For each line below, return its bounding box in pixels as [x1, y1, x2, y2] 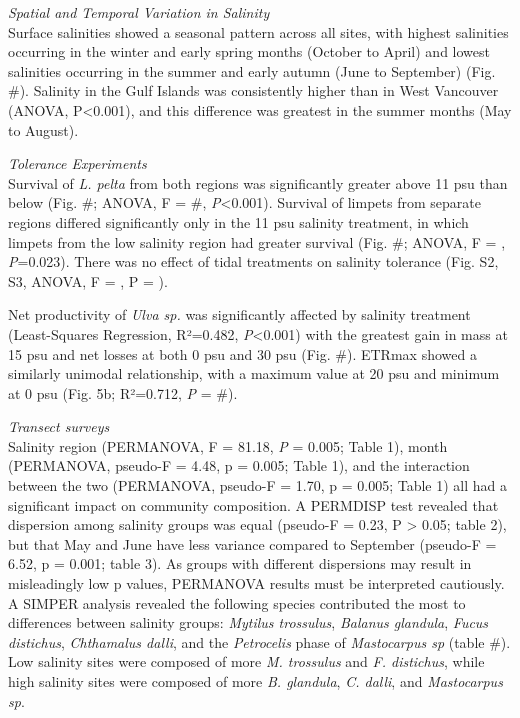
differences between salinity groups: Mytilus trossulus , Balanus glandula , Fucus [8, 612, 489, 633]
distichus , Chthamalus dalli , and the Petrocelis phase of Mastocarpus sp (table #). [8, 631, 511, 652]
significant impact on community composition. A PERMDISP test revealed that [8, 494, 499, 515]
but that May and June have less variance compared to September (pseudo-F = [8, 533, 497, 554]
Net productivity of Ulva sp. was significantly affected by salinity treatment [8, 304, 471, 325]
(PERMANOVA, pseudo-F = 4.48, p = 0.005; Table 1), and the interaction [8, 455, 470, 476]
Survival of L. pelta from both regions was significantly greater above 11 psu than [8, 172, 508, 193]
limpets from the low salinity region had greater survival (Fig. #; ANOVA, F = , [8, 231, 506, 252]
